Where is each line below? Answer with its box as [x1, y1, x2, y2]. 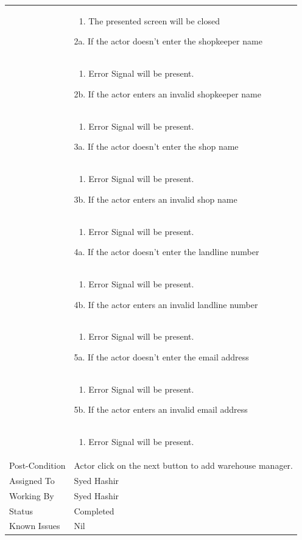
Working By [9, 489, 54, 502]
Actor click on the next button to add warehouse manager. [74, 459, 293, 472]
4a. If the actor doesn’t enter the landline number [74, 245, 259, 258]
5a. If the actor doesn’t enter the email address [74, 350, 249, 363]
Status [9, 504, 33, 517]
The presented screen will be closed [88, 14, 220, 27]
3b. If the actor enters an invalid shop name [74, 192, 237, 205]
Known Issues [9, 519, 60, 532]
